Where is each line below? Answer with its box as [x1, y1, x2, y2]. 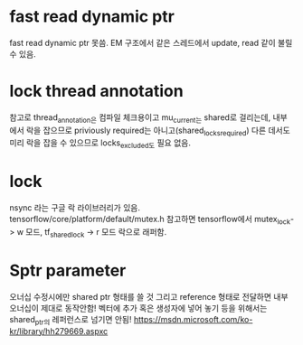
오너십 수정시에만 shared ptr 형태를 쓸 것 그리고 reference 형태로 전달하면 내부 [9, 291, 289, 302]
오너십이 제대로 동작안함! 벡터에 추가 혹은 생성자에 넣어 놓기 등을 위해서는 [9, 303, 268, 313]
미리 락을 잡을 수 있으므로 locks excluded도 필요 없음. [9, 137, 192, 151]
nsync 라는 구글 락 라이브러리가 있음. [9, 202, 140, 213]
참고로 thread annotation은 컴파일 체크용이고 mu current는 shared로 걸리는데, [9, 111, 271, 125]
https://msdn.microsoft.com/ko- [133, 313, 253, 324]
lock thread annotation [9, 81, 184, 101]
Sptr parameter [9, 260, 127, 281]
